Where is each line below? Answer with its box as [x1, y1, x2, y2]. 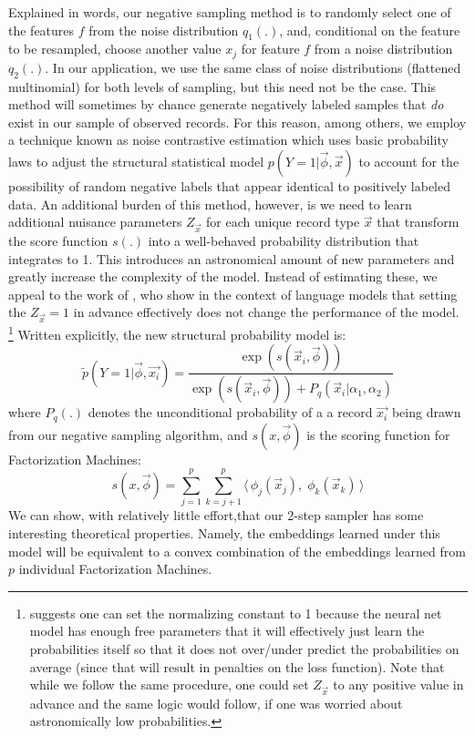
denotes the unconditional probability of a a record [88, 403, 373, 422]
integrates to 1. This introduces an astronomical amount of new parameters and [8, 249, 455, 268]
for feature [241, 39, 300, 58]
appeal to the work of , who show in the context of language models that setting [8, 284, 458, 303]
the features [8, 20, 75, 39]
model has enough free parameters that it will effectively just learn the [29, 621, 425, 640]
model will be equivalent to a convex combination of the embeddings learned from [8, 541, 466, 560]
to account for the [358, 152, 460, 171]
